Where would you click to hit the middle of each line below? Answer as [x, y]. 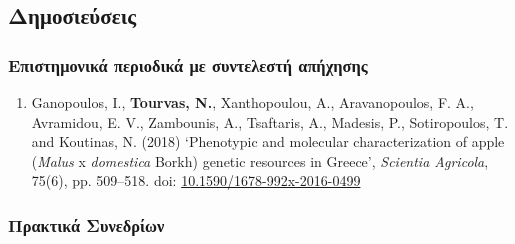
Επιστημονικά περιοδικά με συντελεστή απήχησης [188, 64]
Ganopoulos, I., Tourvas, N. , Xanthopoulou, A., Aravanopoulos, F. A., [252, 102]
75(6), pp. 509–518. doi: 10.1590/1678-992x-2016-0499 [196, 180]
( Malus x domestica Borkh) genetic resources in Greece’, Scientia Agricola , [260, 160]
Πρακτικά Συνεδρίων [86, 224]
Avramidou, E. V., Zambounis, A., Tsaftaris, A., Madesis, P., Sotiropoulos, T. [270, 121]
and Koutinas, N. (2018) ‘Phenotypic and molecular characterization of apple [268, 141]
